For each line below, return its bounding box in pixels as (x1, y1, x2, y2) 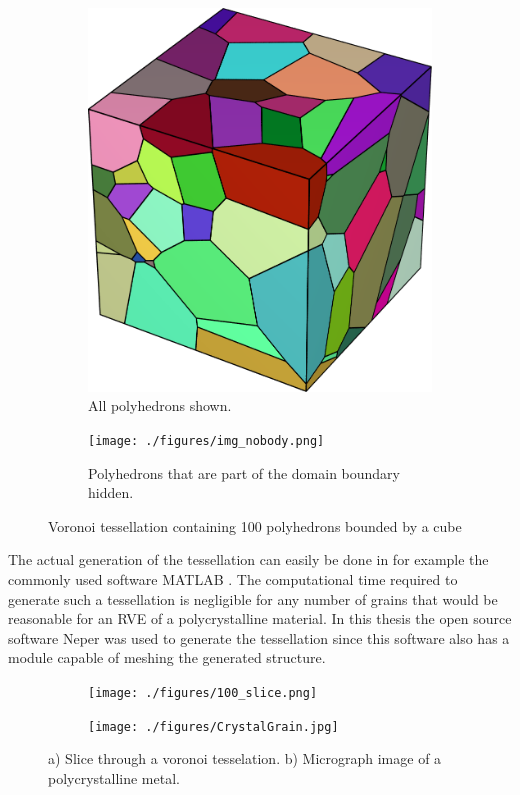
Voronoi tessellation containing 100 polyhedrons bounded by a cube (48, 515, 462, 536)
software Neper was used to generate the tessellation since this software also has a (8, 627, 510, 648)
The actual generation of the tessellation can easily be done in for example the (8, 549, 489, 570)
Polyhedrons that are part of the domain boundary (88, 462, 400, 483)
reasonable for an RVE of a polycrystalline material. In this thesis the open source (8, 608, 512, 629)
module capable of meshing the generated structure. (8, 647, 326, 668)
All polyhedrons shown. (88, 395, 232, 416)
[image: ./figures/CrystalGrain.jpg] (88, 719, 339, 734)
